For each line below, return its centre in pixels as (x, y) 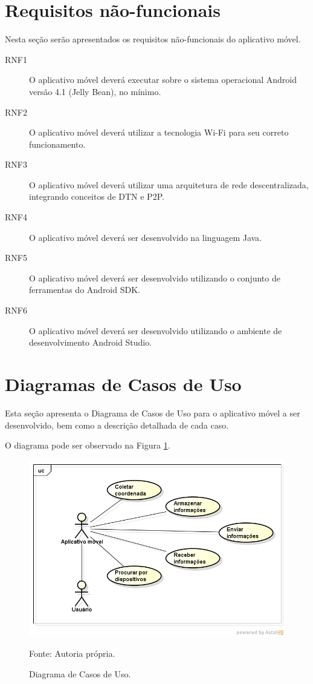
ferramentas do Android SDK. (85, 290)
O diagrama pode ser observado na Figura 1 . (88, 445)
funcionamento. (57, 144)
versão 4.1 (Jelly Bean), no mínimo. (95, 91)
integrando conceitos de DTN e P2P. (97, 196)
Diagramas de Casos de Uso (123, 384)
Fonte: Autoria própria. (72, 653)
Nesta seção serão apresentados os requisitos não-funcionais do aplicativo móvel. (153, 39)
